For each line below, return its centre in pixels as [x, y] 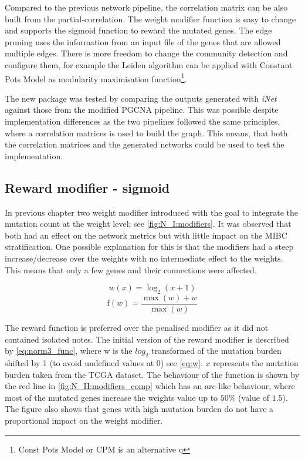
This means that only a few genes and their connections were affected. [131, 269]
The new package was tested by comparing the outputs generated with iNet [141, 98]
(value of [254, 397]
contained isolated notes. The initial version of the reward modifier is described [147, 339]
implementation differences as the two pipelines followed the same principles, [143, 121]
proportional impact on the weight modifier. [84, 420]
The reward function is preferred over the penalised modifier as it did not [137, 327]
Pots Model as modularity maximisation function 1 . [96, 78]
